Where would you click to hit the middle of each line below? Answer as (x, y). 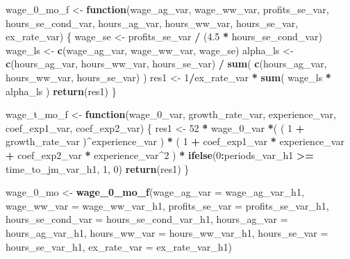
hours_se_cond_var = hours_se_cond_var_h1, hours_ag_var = (147, 219)
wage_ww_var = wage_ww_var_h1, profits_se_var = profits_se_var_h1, (167, 205)
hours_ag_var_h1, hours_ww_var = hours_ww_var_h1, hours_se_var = (167, 232)
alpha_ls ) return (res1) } (61, 91)
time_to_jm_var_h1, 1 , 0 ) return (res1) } (98, 168)
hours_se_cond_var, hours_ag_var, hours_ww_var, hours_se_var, (152, 23)
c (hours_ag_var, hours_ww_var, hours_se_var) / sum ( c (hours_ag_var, (166, 64)
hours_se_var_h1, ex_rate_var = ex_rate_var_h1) (119, 246)
